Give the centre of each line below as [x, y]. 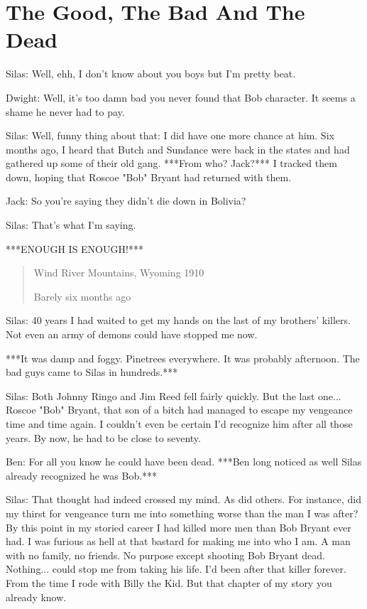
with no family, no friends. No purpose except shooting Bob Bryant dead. [165, 555]
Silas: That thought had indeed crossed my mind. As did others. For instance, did [183, 499]
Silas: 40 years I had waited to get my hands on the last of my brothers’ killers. [178, 320]
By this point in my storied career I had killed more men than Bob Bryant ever [179, 527]
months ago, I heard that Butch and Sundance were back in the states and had [178, 149]
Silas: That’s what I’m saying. [71, 225]
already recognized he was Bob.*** [82, 475]
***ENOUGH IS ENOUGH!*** [75, 248]
